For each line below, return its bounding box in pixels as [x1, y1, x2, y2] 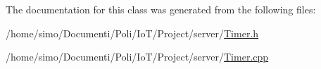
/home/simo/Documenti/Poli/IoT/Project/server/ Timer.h [6, 25, 259, 40]
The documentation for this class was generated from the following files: [6, 2, 316, 16]
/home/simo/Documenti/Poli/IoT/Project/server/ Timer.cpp [6, 49, 269, 64]
